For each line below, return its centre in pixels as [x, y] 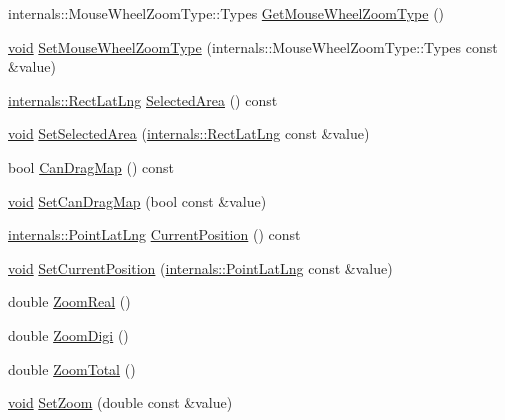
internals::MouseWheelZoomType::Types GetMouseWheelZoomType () [226, 13]
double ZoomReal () [69, 301]
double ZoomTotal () [72, 368]
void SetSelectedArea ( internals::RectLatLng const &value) [189, 133]
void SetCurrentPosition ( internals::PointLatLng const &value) [200, 267]
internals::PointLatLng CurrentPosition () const [154, 234]
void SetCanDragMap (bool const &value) [137, 200]
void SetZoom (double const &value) [120, 402]
